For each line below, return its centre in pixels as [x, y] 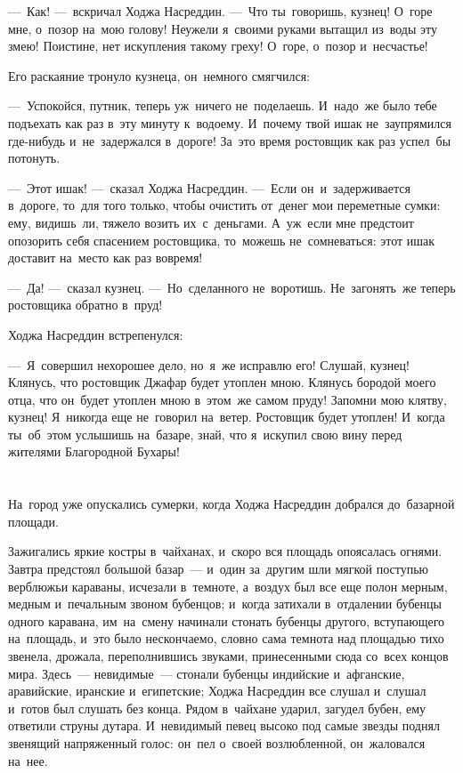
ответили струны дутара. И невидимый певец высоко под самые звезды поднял [224, 725]
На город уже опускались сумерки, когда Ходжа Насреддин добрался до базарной [231, 504]
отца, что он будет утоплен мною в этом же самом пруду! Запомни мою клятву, [227, 399]
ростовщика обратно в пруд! [85, 305]
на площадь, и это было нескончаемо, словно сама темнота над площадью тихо [226, 638]
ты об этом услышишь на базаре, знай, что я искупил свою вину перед [205, 434]
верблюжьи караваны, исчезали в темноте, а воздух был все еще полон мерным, [228, 586]
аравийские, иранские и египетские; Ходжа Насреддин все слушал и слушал [217, 691]
